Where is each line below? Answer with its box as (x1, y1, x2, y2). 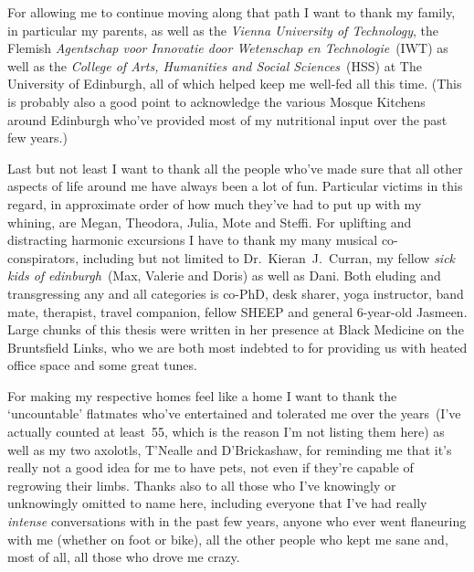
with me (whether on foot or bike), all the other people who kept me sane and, (7, 529, 448, 548)
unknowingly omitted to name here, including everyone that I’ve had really (7, 493, 427, 513)
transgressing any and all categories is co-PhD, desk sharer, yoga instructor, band (7, 283, 464, 302)
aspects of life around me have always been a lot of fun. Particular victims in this (7, 176, 463, 196)
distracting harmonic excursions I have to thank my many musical (7, 230, 378, 249)
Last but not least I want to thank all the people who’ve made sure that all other (7, 158, 463, 177)
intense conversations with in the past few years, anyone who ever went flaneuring (7, 512, 467, 531)
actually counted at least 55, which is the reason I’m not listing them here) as (7, 422, 445, 441)
